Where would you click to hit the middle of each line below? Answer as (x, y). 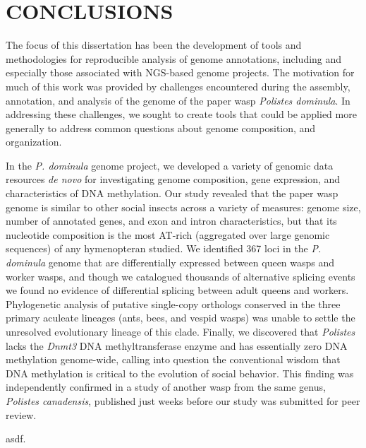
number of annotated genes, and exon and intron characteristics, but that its (171, 221)
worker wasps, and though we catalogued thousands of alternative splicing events (181, 276)
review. (21, 414)
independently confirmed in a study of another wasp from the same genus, (166, 387)
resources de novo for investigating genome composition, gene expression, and (173, 179)
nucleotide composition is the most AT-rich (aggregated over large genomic (168, 234)
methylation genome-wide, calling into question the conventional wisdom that (173, 359)
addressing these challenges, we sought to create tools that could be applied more (181, 114)
